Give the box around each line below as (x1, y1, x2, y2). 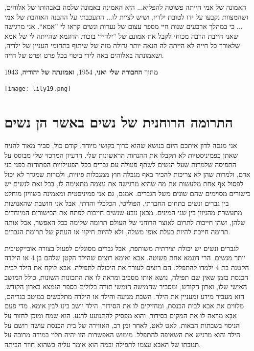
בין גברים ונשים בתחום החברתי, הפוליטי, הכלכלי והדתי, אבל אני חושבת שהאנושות (4, 198, 229, 208)
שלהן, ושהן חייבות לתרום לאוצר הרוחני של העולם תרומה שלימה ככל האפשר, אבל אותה (4, 217, 246, 227)
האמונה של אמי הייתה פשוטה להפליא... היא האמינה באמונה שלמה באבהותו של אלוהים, (4, 2, 246, 12)
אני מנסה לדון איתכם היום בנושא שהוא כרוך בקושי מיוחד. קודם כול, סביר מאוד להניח (4, 140, 237, 150)
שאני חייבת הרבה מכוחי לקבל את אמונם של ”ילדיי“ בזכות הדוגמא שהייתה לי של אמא (4, 30, 238, 41)
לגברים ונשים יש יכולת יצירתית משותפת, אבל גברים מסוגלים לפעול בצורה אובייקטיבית (4, 243, 239, 253)
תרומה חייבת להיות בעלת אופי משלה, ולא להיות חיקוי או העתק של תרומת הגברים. (4, 226, 231, 237)
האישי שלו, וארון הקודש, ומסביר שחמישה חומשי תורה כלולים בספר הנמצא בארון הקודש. (4, 281, 247, 292)
